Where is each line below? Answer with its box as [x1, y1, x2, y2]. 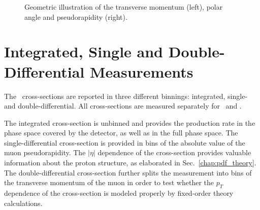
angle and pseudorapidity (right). [24, 11, 127, 22]
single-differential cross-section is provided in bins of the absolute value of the [4, 137, 245, 148]
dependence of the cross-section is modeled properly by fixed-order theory [4, 188, 234, 198]
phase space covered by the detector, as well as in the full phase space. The [4, 127, 238, 138]
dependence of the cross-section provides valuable [97, 147, 251, 158]
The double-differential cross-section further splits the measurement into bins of [4, 167, 252, 178]
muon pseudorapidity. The [4, 147, 86, 158]
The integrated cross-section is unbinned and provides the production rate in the [4, 117, 255, 128]
